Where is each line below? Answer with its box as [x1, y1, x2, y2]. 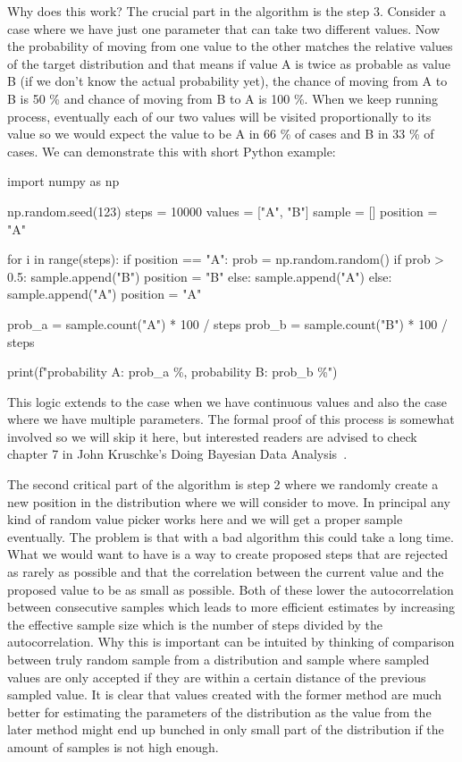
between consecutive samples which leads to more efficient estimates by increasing [7, 597, 456, 616]
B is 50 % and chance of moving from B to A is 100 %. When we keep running [7, 89, 439, 107]
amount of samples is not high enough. [7, 737, 219, 756]
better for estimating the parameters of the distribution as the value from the [7, 702, 432, 721]
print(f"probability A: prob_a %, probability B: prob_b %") [7, 362, 338, 381]
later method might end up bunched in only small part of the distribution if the [7, 720, 444, 739]
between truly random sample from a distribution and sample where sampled [7, 650, 430, 668]
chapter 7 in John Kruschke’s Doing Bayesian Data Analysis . [7, 444, 348, 463]
